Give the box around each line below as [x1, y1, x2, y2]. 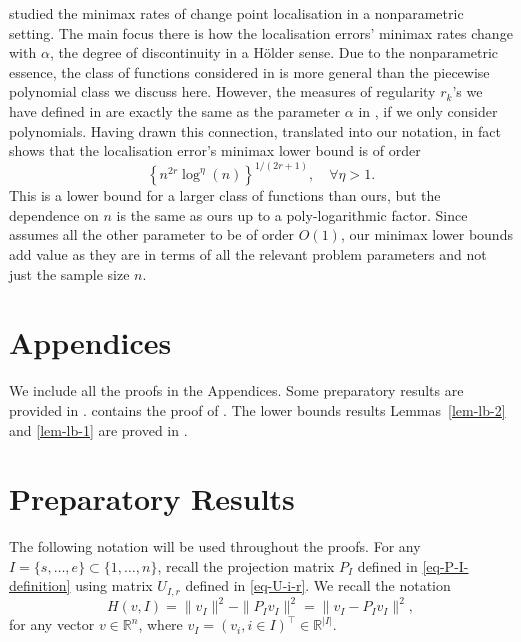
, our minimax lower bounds [340, 224, 513, 245]
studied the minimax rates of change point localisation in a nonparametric [9, 3, 464, 23]
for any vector [9, 614, 95, 635]
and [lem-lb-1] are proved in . [9, 419, 188, 440]
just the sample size [9, 263, 130, 284]
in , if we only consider [358, 100, 498, 121]
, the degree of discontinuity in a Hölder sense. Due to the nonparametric [49, 42, 499, 63]
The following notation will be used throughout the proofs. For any [9, 536, 421, 557]
